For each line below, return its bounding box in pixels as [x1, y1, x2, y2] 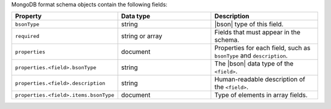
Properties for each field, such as [215, 43, 311, 52]
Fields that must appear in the [215, 28, 300, 37]
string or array [121, 32, 162, 40]
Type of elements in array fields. [215, 91, 308, 99]
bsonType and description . [215, 51, 288, 60]
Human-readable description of [215, 75, 306, 84]
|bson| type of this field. [215, 20, 284, 29]
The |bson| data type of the [215, 59, 294, 68]
